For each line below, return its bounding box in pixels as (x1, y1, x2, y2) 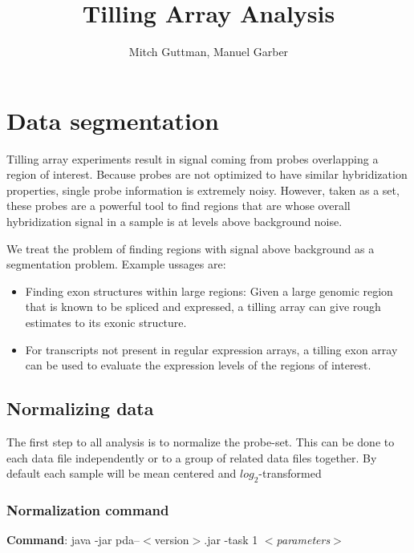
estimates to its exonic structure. (25, 314, 187, 330)
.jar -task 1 (204, 531, 258, 548)
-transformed (258, 465, 322, 482)
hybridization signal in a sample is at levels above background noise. (6, 213, 343, 230)
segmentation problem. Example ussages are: (6, 256, 226, 272)
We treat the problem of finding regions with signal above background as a (6, 240, 375, 256)
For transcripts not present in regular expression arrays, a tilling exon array (25, 341, 398, 357)
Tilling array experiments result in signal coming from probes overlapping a (6, 150, 379, 167)
